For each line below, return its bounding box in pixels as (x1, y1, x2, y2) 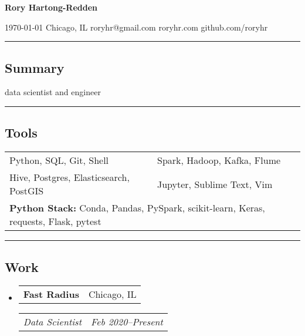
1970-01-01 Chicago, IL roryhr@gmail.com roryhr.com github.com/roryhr (5, 21, 268, 33)
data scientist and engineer (5, 86, 101, 98)
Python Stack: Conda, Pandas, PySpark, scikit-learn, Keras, (9, 201, 265, 215)
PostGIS (9, 184, 44, 198)
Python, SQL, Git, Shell (9, 153, 109, 167)
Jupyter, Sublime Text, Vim (157, 177, 273, 191)
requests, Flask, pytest (9, 214, 101, 229)
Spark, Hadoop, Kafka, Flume (157, 153, 281, 167)
